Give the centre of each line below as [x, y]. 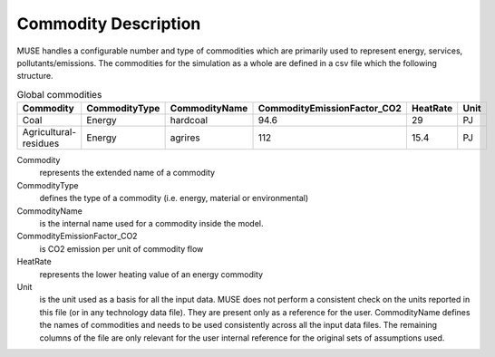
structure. [35, 76]
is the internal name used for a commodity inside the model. [151, 224]
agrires [185, 138]
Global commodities [59, 94]
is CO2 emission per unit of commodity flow [121, 248]
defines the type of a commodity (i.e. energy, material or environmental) [174, 198]
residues [41, 143]
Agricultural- [49, 132]
